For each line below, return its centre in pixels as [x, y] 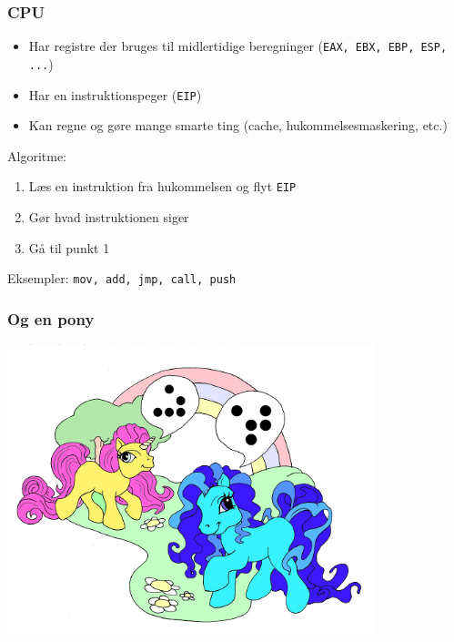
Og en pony [51, 318]
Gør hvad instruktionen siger [109, 217]
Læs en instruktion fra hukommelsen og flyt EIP [162, 186]
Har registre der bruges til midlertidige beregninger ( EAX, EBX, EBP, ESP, [238, 46]
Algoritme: [37, 155]
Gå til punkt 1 [69, 247]
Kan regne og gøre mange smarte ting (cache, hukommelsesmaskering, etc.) [238, 125]
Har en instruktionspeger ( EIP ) [115, 94]
